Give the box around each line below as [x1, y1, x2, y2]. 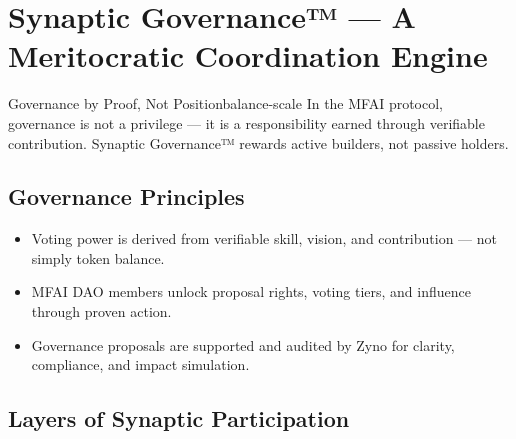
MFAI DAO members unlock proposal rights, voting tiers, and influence [31, 281, 471, 302]
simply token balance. [31, 247, 165, 268]
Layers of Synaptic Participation [8, 403, 350, 434]
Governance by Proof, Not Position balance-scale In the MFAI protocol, [8, 93, 443, 114]
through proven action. [31, 301, 172, 322]
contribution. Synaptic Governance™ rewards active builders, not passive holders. [8, 132, 509, 153]
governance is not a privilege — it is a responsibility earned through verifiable [8, 112, 485, 133]
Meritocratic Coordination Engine [8, 35, 488, 76]
